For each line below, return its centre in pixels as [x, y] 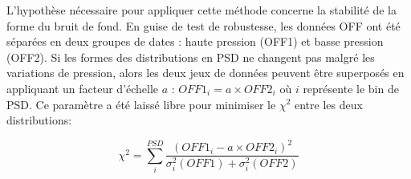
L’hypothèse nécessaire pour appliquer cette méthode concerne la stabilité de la [201, 10]
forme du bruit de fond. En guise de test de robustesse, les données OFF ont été [203, 25]
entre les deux [329, 104]
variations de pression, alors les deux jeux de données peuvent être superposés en [205, 73]
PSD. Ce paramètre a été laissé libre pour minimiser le [141, 104]
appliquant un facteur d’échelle [83, 88]
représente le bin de [351, 88]
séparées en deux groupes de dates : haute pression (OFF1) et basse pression [195, 41]
